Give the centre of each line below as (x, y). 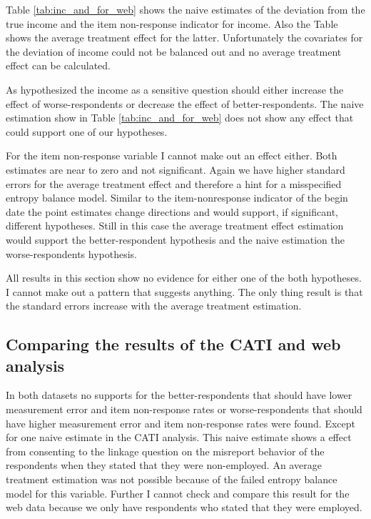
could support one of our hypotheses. (87, 131)
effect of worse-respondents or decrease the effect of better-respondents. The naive (185, 103)
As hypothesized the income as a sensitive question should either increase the (175, 89)
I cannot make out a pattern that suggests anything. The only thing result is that (184, 291)
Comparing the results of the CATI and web (173, 344)
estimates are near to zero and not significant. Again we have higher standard (176, 169)
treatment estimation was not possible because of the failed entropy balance (172, 479)
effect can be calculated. (58, 65)
